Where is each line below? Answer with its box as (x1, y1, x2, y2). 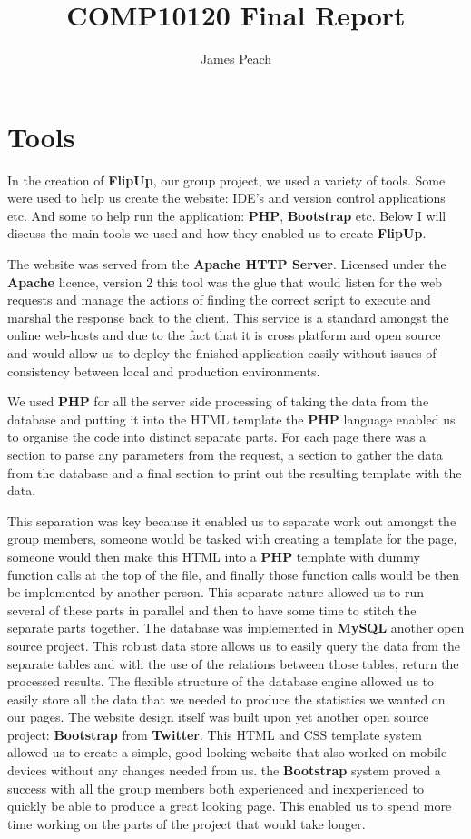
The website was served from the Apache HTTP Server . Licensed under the (7, 255, 446, 274)
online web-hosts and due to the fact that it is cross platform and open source (7, 325, 441, 345)
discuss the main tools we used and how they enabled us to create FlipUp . (7, 224, 427, 243)
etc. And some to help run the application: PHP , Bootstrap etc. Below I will (7, 205, 446, 225)
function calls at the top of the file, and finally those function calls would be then (7, 564, 460, 584)
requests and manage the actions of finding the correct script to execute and (7, 290, 431, 309)
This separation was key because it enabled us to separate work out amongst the (7, 511, 456, 530)
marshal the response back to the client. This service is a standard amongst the (7, 307, 449, 326)
